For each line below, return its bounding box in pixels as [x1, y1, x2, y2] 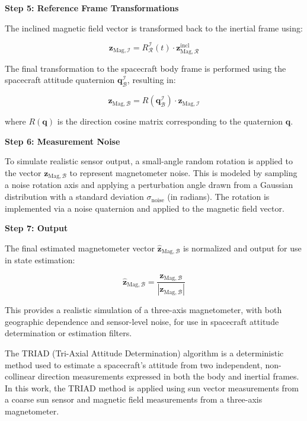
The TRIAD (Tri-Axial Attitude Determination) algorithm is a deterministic [5, 347, 284, 359]
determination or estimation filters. [5, 327, 132, 339]
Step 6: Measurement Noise [5, 135, 120, 147]
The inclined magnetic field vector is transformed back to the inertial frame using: [5, 21, 303, 34]
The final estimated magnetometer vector [5, 241, 155, 254]
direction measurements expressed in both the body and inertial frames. [38, 370, 299, 382]
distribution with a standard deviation [5, 190, 144, 203]
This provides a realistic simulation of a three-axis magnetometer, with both [5, 304, 282, 316]
